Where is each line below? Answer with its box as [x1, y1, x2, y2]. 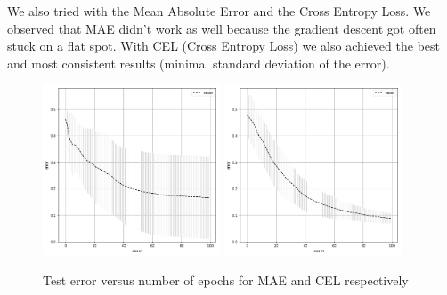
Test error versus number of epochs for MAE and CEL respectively [43, 271, 409, 290]
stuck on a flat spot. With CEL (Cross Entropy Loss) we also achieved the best [7, 36, 440, 55]
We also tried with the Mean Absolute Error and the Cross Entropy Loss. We [7, 2, 431, 20]
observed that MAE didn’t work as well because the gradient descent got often [7, 19, 436, 37]
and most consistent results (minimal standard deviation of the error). [7, 53, 390, 72]
